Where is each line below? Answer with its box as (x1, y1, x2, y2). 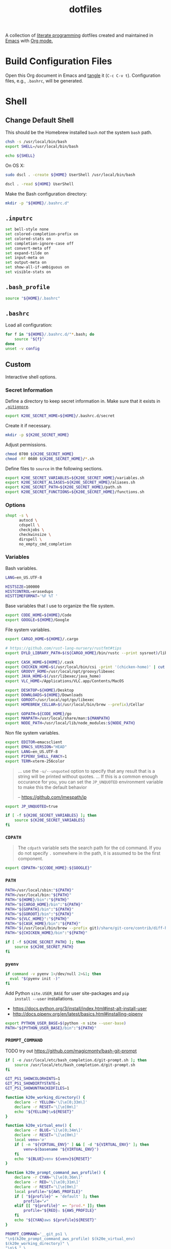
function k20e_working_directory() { (5, 1095, 85, 1100)
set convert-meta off (5, 246, 51, 251)
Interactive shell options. (5, 373, 57, 380)
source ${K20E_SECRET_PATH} (14, 944, 74, 949)
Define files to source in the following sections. (5, 465, 103, 472)
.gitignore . (5, 403, 30, 410)
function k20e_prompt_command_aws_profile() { (5, 1170, 106, 1175)
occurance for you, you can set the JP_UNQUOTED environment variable (17, 778, 163, 785)
